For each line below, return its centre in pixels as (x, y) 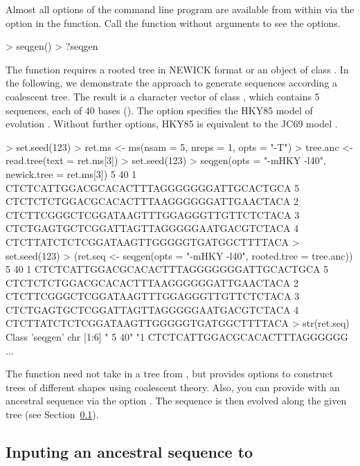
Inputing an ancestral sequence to (129, 452)
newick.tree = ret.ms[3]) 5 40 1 (71, 173)
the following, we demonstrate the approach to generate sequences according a (172, 83)
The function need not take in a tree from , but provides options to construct (170, 374)
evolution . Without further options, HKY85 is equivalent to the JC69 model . (172, 124)
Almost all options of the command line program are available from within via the (180, 9)
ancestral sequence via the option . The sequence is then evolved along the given (176, 401)
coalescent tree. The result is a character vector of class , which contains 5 (163, 96)
